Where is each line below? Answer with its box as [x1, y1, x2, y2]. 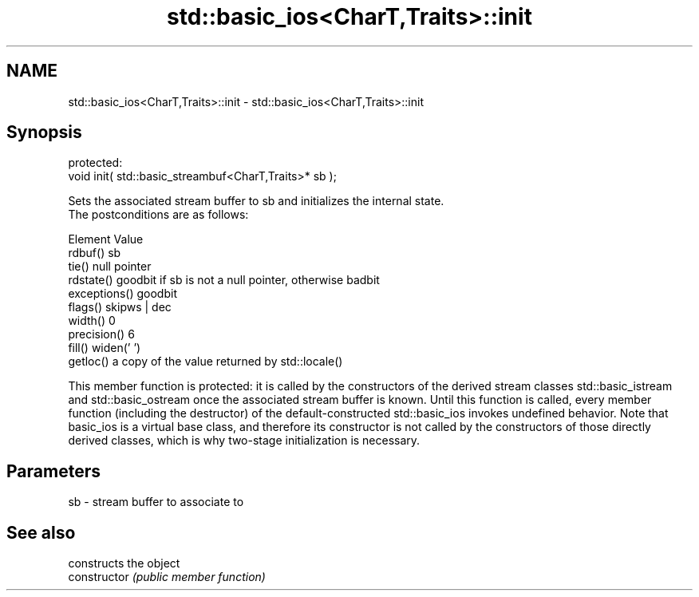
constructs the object [68, 556, 180, 571]
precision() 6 [68, 327, 135, 342]
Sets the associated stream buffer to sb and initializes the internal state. [68, 194, 444, 208]
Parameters [6, 461, 101, 481]
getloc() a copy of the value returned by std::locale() [68, 354, 343, 369]
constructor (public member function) [68, 570, 266, 584]
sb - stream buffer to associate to [68, 495, 244, 509]
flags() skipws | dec [68, 300, 172, 314]
